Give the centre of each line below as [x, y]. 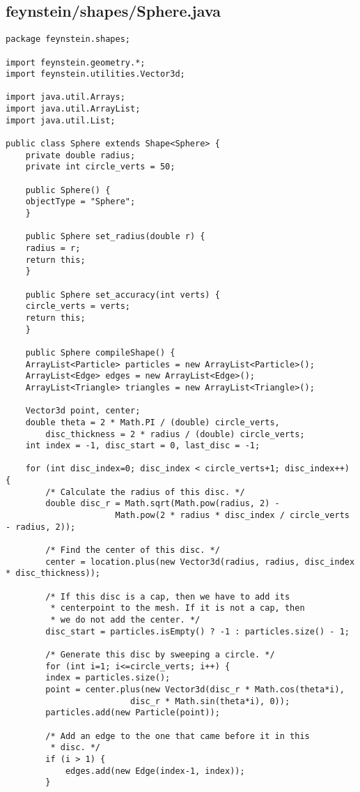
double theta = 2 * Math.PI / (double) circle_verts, [152, 422]
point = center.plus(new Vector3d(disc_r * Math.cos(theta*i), [195, 689]
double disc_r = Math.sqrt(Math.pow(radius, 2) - [163, 504]
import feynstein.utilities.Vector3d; [95, 74]
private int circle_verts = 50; [100, 167]
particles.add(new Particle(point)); [133, 713]
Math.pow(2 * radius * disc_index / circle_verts [232, 516]
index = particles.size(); [108, 678]
